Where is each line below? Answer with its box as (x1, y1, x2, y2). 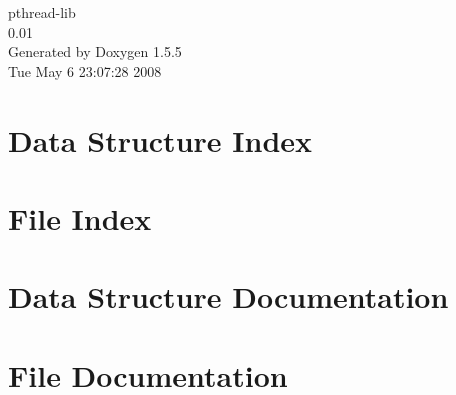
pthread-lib (8, 2, 76, 22)
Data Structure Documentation (8, 276, 449, 317)
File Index (8, 197, 152, 238)
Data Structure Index (8, 119, 313, 160)
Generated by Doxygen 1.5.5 (8, 41, 182, 62)
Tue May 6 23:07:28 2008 (8, 60, 162, 81)
